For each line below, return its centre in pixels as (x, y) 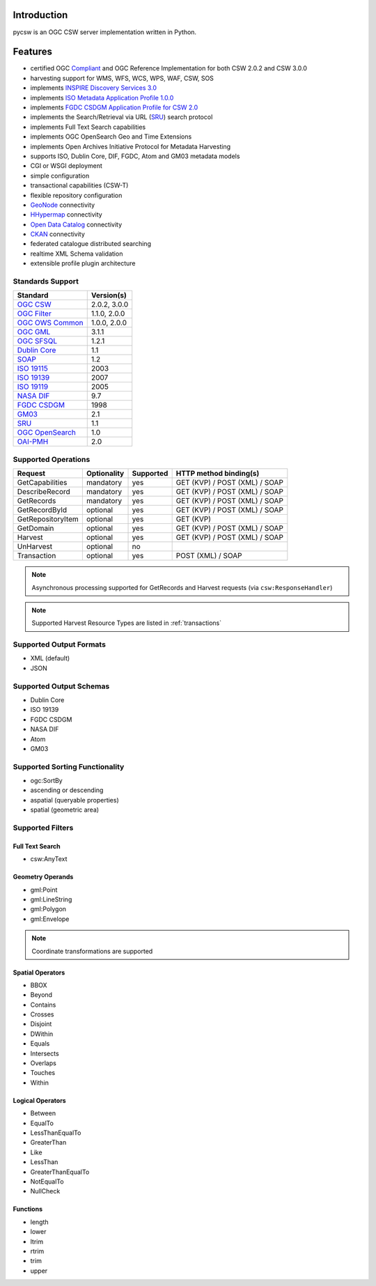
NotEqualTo (47, 1182)
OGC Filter (34, 313)
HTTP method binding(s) (218, 474)
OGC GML (34, 332)
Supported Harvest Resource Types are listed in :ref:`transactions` (127, 623)
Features (32, 52)
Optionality (105, 474)
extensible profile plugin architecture (83, 263)
